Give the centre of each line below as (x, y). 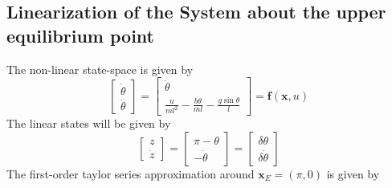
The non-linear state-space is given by (100, 69)
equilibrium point (80, 35)
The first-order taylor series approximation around (131, 174)
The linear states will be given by (89, 123)
